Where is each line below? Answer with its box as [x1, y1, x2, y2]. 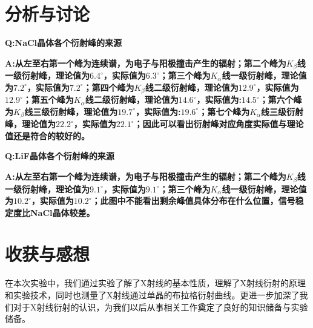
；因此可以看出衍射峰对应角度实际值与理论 [134, 117, 304, 130]
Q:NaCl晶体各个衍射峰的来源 [5, 36, 122, 49]
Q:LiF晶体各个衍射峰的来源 [5, 149, 114, 162]
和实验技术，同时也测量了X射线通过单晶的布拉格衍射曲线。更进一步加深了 [5, 289, 300, 301]
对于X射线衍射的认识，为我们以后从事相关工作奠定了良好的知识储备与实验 [13, 300, 308, 313]
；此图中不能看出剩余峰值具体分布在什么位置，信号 [91, 194, 295, 207]
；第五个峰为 [22, 93, 74, 106]
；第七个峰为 [199, 105, 250, 117]
